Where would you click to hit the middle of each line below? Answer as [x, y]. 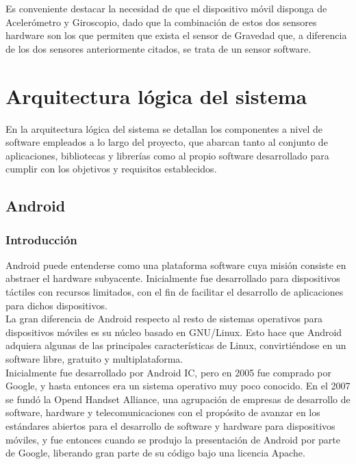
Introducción [41, 239]
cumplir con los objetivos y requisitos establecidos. [111, 169]
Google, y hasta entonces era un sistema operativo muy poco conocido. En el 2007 [178, 386]
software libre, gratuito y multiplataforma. [94, 359]
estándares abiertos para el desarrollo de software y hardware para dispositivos [170, 426]
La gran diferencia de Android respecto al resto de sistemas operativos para [164, 319]
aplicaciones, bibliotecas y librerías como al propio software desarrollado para [167, 155]
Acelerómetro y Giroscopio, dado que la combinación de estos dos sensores [161, 22]
